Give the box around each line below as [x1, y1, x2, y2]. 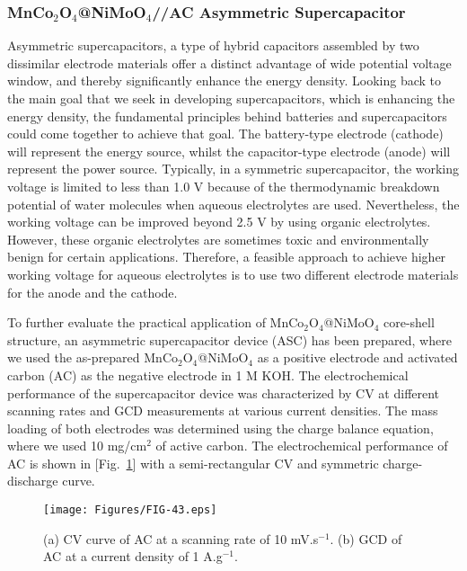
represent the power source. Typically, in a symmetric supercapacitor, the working [7, 159, 460, 178]
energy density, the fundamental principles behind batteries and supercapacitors [7, 106, 447, 125]
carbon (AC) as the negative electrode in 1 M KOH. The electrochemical [7, 365, 409, 384]
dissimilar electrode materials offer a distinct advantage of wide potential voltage [7, 53, 452, 72]
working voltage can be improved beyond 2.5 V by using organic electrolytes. [7, 212, 431, 231]
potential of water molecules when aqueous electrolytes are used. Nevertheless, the [7, 194, 460, 213]
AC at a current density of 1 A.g [43, 547, 223, 566]
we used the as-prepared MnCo [7, 348, 178, 367]
